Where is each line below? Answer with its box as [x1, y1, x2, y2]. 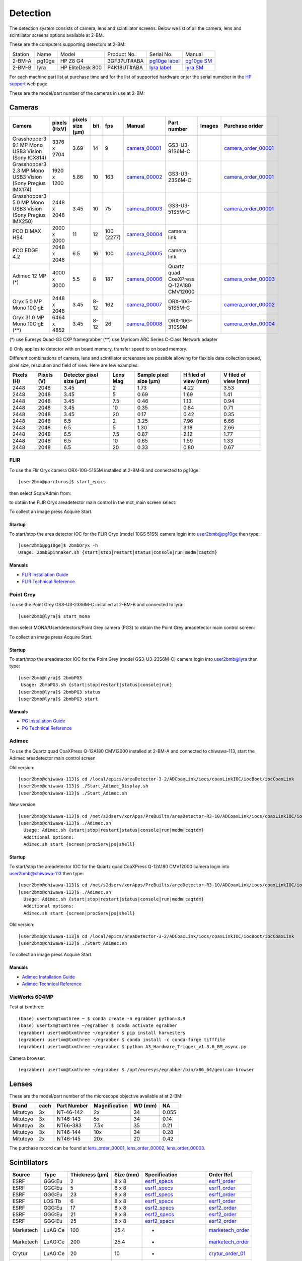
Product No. [107, 50, 136, 58]
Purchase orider [224, 123, 264, 130]
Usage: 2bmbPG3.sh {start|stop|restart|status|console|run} [21, 682, 172, 688]
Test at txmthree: [9, 1004, 45, 1010]
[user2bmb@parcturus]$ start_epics [18, 479, 106, 485]
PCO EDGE [12, 247, 39, 254]
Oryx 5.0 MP [12, 298, 42, 305]
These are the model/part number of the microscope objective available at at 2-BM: [9, 1093, 183, 1099]
